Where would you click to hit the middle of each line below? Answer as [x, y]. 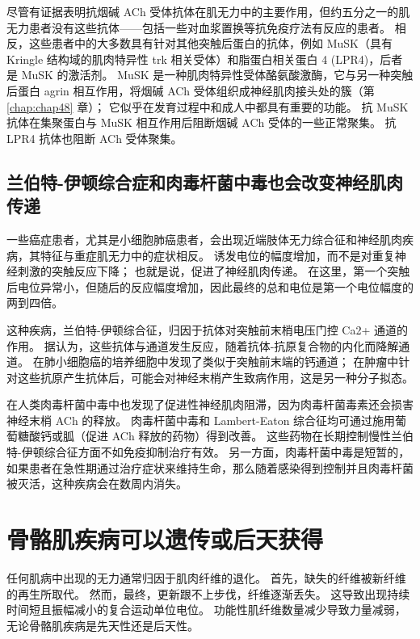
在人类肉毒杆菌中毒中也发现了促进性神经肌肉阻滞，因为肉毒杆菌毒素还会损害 [210, 404]
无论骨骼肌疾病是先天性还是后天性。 [103, 625]
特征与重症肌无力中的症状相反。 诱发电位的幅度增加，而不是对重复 [217, 255]
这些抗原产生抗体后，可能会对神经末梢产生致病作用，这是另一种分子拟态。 [215, 377]
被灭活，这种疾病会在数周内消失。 [97, 483]
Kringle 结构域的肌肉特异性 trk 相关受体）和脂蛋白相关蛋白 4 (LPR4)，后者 [205, 59]
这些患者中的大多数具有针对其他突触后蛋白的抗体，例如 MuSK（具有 [210, 43]
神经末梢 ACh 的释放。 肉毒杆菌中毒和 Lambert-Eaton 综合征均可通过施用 [201, 420]
